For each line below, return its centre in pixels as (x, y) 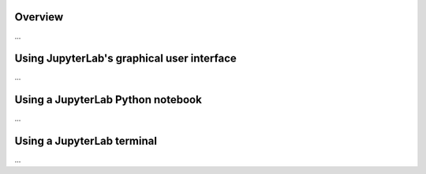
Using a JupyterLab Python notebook (108, 100)
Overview (39, 17)
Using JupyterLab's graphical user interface (125, 59)
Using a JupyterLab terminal (86, 141)
